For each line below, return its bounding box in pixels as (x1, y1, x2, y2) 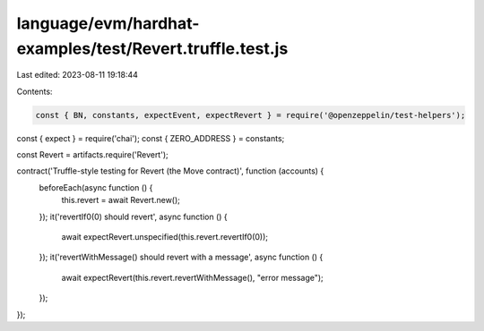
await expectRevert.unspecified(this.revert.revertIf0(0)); (61, 232, 269, 242)
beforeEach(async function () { (39, 182, 153, 192)
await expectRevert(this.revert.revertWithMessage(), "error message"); (61, 272, 324, 283)
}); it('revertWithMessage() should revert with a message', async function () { (39, 251, 324, 263)
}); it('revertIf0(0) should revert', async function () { (39, 211, 228, 222)
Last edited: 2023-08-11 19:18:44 (16, 70, 139, 81)
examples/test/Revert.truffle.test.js (16, 38, 289, 58)
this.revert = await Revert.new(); (61, 195, 181, 206)
